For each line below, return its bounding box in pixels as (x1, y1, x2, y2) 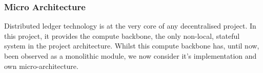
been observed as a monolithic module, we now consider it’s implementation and (4, 51, 257, 61)
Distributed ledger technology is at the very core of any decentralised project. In (4, 20, 256, 31)
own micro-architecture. (4, 60, 78, 71)
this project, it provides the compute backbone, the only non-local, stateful (4, 30, 240, 41)
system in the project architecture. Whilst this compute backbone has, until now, (4, 40, 259, 51)
